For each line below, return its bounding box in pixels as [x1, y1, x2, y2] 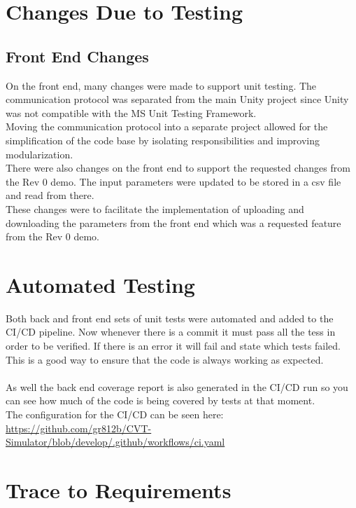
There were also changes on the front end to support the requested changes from [6, 160, 350, 175]
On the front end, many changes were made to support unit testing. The [6, 78, 317, 92]
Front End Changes [6, 45, 149, 67]
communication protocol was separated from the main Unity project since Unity [6, 92, 349, 107]
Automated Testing [6, 270, 195, 298]
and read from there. [6, 188, 94, 202]
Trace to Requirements [6, 475, 232, 504]
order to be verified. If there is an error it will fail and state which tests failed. [6, 338, 341, 353]
